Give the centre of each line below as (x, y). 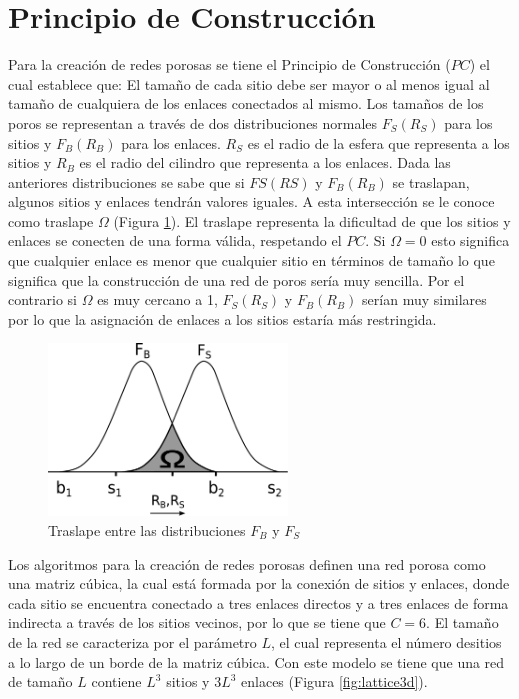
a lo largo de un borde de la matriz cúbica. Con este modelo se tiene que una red (256, 661)
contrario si (42, 299)
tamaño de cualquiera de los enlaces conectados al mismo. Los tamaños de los (246, 103)
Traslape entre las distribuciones (147, 530)
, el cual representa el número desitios (386, 641)
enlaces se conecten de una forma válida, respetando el (175, 240)
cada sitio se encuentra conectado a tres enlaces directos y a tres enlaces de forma (258, 602)
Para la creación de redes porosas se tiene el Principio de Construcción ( (229, 64)
